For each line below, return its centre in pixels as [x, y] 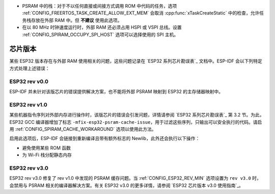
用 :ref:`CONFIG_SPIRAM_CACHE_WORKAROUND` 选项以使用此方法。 [83, 129]
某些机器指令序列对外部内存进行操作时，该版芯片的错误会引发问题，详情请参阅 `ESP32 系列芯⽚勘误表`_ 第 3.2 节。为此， [137, 115]
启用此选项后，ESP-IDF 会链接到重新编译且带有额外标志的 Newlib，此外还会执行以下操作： [105, 138]
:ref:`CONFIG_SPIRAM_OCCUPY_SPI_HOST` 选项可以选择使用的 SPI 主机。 [100, 34]
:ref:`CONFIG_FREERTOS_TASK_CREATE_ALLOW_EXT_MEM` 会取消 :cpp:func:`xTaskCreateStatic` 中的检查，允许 [141, 13]
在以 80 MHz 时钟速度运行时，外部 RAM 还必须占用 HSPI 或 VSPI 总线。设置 [102, 27]
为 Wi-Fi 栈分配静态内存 [47, 155]
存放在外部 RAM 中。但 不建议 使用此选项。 [76, 20]
